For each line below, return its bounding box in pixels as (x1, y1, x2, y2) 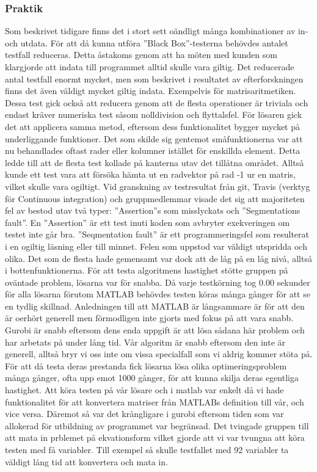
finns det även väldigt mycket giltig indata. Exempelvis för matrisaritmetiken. (5, 84, 296, 97)
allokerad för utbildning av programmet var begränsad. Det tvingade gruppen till (5, 419, 309, 432)
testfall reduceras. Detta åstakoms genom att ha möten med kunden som (5, 48, 277, 61)
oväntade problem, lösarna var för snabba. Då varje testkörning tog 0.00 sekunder (5, 275, 310, 288)
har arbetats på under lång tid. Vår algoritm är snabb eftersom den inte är (5, 335, 286, 348)
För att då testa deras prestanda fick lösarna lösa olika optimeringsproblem (5, 359, 287, 372)
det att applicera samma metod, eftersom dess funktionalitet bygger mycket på (5, 120, 300, 133)
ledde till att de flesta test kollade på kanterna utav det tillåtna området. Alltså (5, 156, 304, 169)
